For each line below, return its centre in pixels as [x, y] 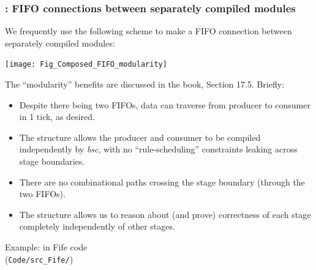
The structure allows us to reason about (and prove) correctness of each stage [165, 214]
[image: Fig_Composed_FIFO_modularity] [86, 65]
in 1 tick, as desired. [57, 117]
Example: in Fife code [46, 247]
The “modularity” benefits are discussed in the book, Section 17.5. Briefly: [145, 84]
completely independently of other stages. [97, 226]
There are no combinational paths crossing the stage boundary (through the [162, 182]
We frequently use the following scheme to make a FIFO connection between [149, 31]
